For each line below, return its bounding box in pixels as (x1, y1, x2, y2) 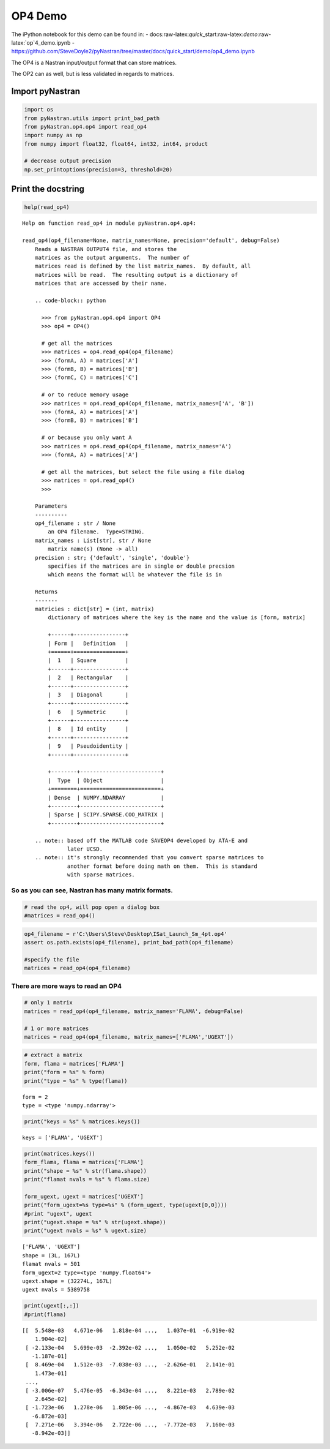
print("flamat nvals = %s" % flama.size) (24, 1176, 150, 1183)
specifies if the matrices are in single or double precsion (48, 563, 235, 570)
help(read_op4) (24, 204, 70, 211)
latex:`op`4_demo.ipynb (11, 39, 71, 46)
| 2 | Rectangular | (48, 674, 129, 681)
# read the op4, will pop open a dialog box (24, 903, 160, 911)
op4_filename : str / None (34, 520, 116, 527)
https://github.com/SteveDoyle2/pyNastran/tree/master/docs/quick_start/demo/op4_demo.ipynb (11, 48, 255, 55)
